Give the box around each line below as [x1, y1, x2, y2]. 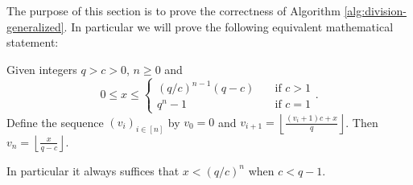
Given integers [6, 60, 77, 77]
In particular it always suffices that [6, 162, 180, 179]
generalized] [6, 18, 64, 35]
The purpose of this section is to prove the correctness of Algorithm [6, 2, 341, 18]
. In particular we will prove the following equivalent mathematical [64, 18, 394, 35]
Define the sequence [6, 113, 104, 130]
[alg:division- [344, 2, 407, 18]
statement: [6, 34, 59, 51]
